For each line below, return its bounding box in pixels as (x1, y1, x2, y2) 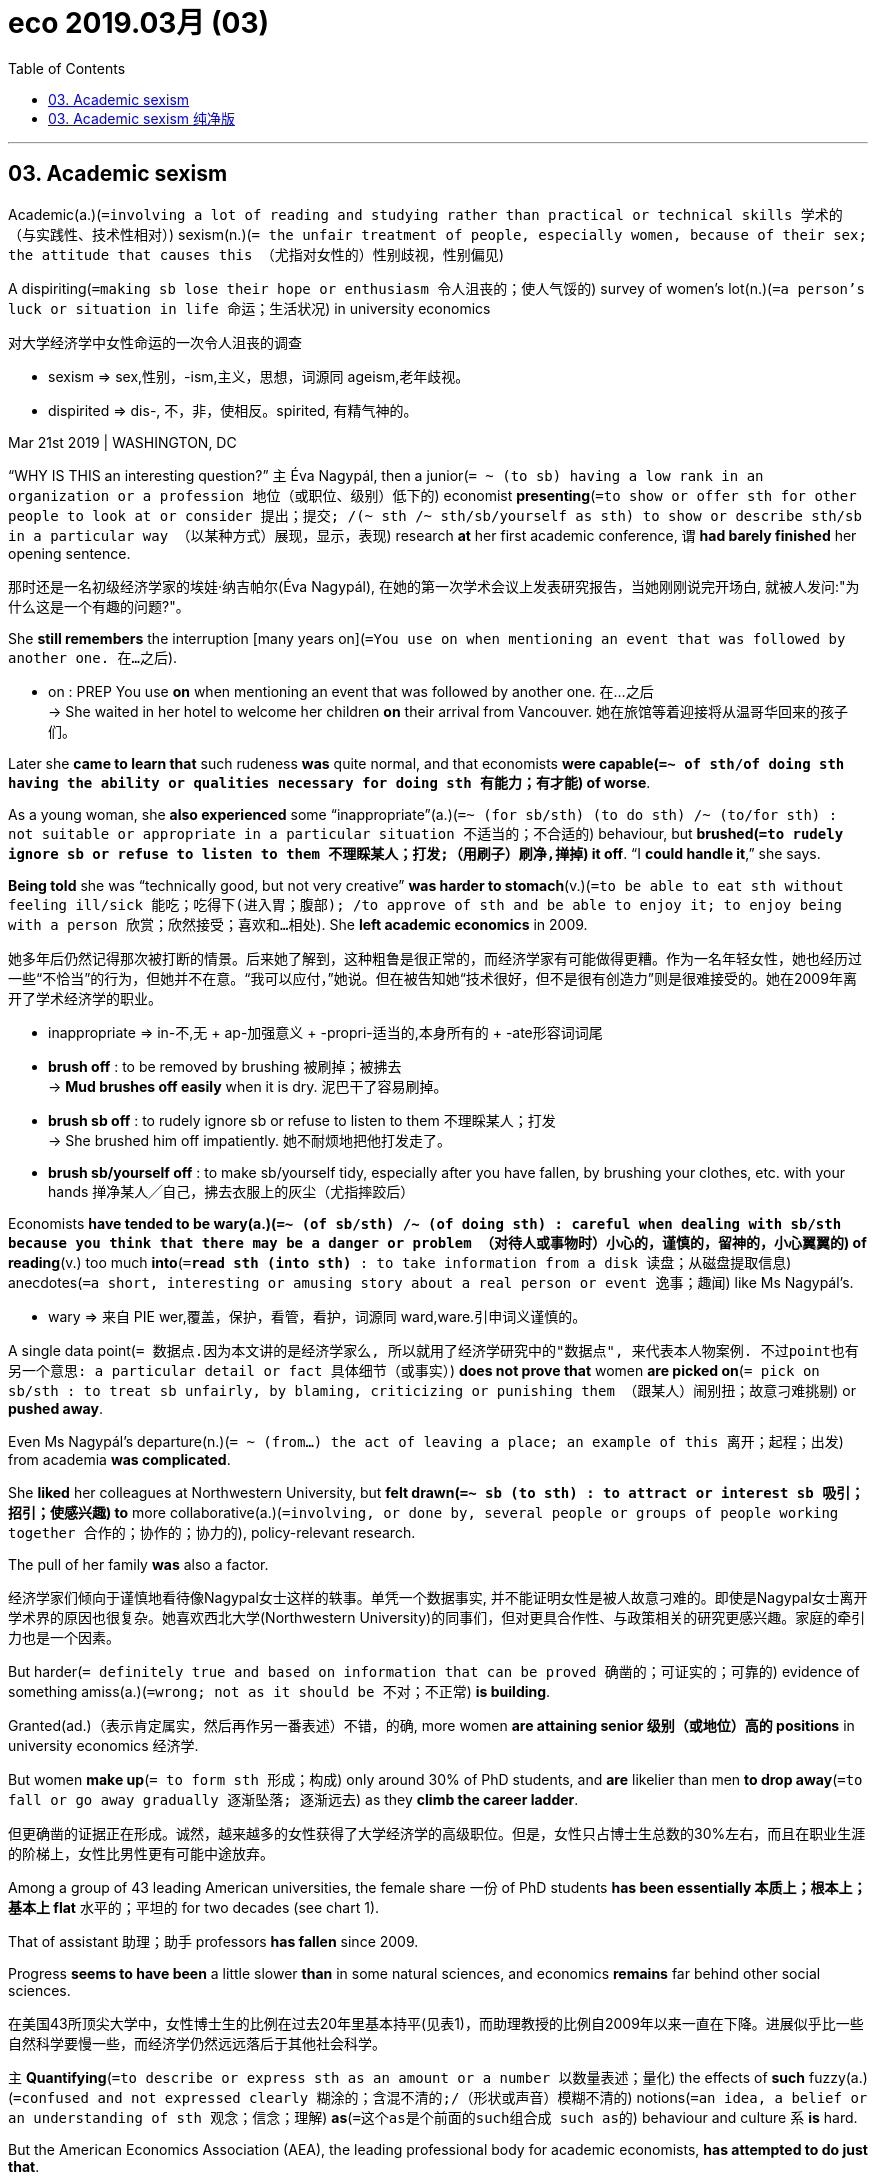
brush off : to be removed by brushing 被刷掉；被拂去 (48, 1057, 402, 1075)
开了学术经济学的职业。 (8, 989, 162, 1007)
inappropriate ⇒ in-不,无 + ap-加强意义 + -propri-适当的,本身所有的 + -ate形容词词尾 (48, 1023, 603, 1041)
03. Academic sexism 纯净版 (48, 109, 235, 127)
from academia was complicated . (8, 1450, 231, 1468)
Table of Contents (8, 59, 126, 77)
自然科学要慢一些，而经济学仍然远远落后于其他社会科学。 (8, 2034, 386, 2052)
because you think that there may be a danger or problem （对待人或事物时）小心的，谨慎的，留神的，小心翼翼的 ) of (8, 1233, 867, 1251)
